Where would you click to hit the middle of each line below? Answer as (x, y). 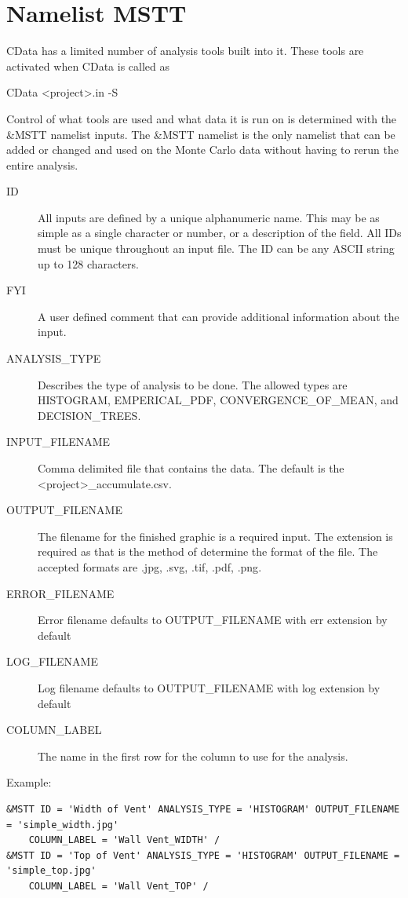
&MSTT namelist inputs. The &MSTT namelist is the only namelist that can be (201, 134)
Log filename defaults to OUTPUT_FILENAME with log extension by (209, 687)
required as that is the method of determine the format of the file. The (208, 551)
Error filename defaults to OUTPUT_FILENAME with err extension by (213, 620)
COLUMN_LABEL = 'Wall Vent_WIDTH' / (124, 840)
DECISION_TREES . (89, 415)
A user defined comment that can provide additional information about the (219, 316)
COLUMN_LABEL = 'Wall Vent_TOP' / (118, 886)
